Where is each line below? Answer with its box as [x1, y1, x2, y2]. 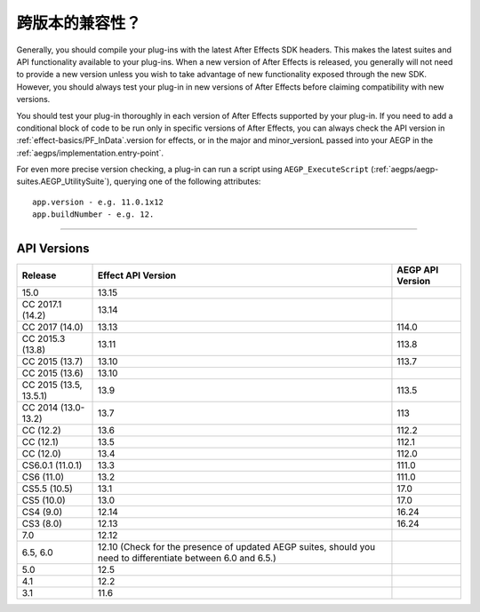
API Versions [16, 241, 90, 257]
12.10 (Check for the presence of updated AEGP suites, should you [98, 541, 376, 553]
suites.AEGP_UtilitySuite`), [16, 176, 113, 187]
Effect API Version [98, 269, 177, 282]
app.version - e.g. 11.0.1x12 [32, 196, 164, 207]
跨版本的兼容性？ [16, 13, 142, 33]
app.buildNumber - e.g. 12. [32, 210, 155, 219]
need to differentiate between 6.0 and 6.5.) [98, 552, 277, 564]
